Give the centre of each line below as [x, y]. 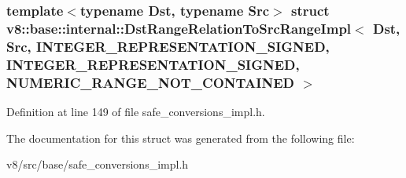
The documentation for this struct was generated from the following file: [181, 138]
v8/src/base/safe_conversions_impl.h [98, 164]
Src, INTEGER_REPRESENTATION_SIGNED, [168, 46]
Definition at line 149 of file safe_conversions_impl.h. [136, 111]
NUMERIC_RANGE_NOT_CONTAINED [150, 82]
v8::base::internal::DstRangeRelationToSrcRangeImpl [179, 28]
